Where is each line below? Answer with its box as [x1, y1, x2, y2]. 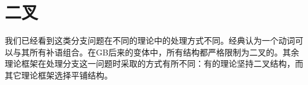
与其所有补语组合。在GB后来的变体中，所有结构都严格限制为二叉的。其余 [12, 45, 299, 58]
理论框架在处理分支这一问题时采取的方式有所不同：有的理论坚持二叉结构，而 [5, 57, 303, 70]
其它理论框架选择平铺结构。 [5, 68, 113, 81]
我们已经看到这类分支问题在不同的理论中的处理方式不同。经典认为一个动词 [5, 34, 295, 47]
